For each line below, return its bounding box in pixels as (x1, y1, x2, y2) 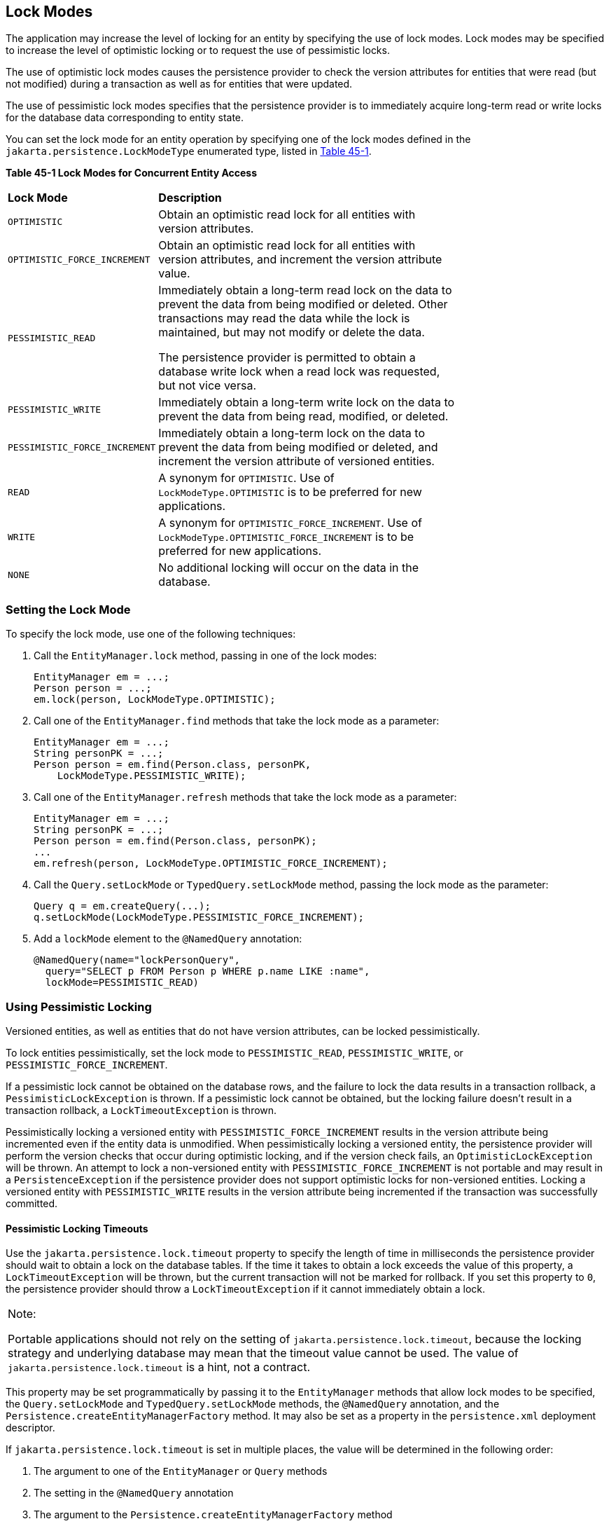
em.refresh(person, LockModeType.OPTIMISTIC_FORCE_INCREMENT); (34, 858, 388, 869)
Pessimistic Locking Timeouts (6, 1222, 148, 1235)
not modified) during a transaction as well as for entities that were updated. (6, 78, 353, 90)
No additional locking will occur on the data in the (158, 561, 419, 575)
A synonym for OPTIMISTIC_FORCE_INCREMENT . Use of (158, 516, 422, 530)
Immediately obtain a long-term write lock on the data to (158, 395, 455, 410)
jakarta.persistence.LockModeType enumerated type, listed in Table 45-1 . (6, 145, 372, 158)
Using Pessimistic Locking (6, 999, 152, 1014)
